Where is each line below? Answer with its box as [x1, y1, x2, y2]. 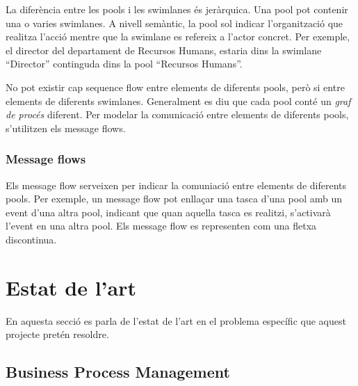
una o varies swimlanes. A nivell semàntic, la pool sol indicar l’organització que [6, 15, 343, 30]
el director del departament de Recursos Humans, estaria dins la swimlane [6, 42, 322, 57]
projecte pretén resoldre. [6, 327, 109, 341]
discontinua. [6, 232, 57, 246]
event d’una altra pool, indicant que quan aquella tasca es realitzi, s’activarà [6, 204, 331, 219]
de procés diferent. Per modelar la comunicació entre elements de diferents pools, [6, 107, 349, 122]
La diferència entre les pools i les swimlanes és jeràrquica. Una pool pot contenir [6, 2, 348, 16]
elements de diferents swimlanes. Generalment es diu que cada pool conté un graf [6, 93, 351, 108]
